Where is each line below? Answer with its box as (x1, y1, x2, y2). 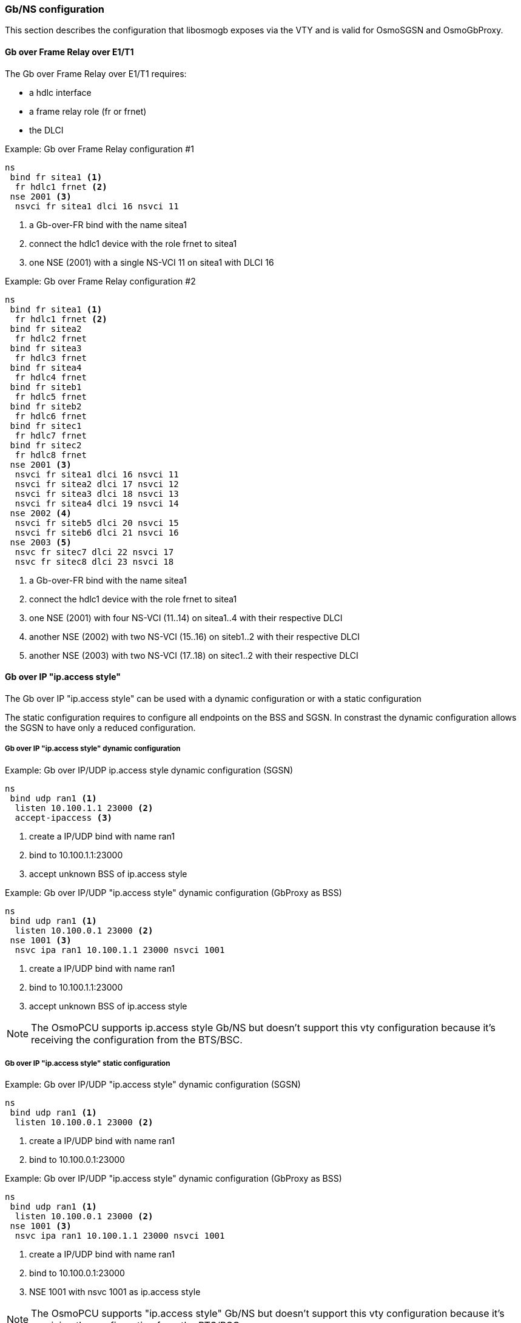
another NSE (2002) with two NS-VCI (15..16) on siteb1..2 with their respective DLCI (29, 631, 360, 642)
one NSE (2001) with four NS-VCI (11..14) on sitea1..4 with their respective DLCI (29, 612, 343, 623)
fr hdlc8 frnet (15, 449, 87, 460)
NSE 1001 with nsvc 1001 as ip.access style (29, 1287, 201, 1298)
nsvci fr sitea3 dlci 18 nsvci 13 (15, 488, 179, 499)
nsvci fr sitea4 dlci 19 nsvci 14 (15, 498, 179, 508)
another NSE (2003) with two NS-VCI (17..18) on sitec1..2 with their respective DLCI (29, 650, 358, 661)
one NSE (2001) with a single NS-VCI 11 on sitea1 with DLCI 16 (29, 257, 274, 268)
